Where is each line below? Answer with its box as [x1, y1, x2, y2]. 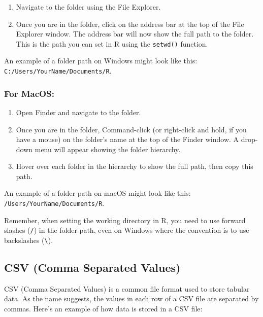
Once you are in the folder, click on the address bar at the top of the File [16, 18, 244, 29]
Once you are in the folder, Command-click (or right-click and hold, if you [16, 124, 247, 134]
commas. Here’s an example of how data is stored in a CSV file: [4, 303, 203, 314]
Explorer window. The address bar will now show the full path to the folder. [16, 28, 254, 39]
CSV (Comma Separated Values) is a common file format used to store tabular [4, 283, 250, 294]
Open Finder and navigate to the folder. [16, 107, 141, 117]
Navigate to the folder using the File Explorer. [16, 2, 161, 12]
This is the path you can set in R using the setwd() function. [16, 38, 208, 49]
